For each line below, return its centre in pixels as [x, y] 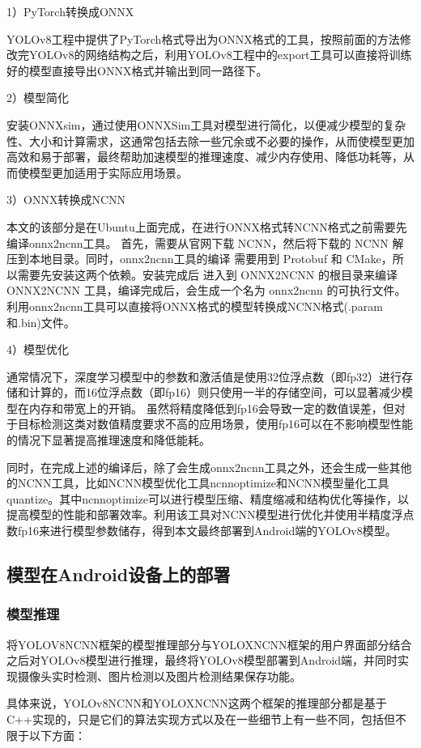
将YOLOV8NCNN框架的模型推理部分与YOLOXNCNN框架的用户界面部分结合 [209, 644]
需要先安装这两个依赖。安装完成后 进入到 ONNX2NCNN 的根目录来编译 [207, 274]
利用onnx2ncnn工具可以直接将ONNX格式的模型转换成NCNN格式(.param [195, 306]
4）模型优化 [38, 349]
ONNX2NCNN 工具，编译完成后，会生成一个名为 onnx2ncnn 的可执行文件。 [206, 290]
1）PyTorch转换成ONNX [70, 11]
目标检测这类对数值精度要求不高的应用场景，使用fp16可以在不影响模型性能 [215, 424]
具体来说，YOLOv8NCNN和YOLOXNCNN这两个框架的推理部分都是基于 [197, 703]
